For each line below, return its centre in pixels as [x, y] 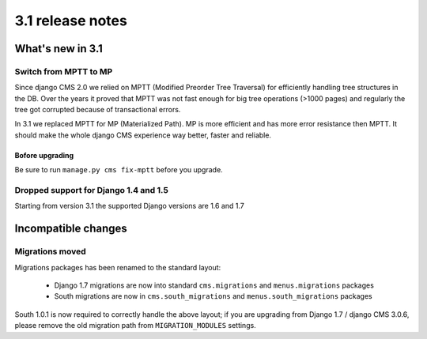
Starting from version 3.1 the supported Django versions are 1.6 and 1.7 [129, 206]
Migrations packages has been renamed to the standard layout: [118, 267]
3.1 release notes [71, 21]
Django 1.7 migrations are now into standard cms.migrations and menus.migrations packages [214, 285]
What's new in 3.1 [59, 49]
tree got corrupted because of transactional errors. [98, 110]
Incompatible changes [71, 229]
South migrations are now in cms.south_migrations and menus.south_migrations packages [213, 296]
